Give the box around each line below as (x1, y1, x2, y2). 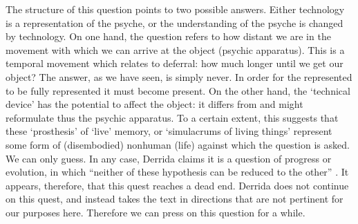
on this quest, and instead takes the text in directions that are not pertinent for (6, 192, 343, 206)
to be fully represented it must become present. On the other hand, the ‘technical (6, 83, 350, 97)
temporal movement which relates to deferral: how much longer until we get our (6, 56, 343, 71)
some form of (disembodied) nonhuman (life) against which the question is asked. (6, 137, 350, 151)
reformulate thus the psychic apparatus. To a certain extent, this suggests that (6, 110, 339, 124)
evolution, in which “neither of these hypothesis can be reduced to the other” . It (6, 165, 349, 179)
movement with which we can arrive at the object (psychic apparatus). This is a (6, 42, 345, 57)
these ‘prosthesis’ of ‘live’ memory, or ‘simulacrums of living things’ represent (6, 124, 332, 138)
